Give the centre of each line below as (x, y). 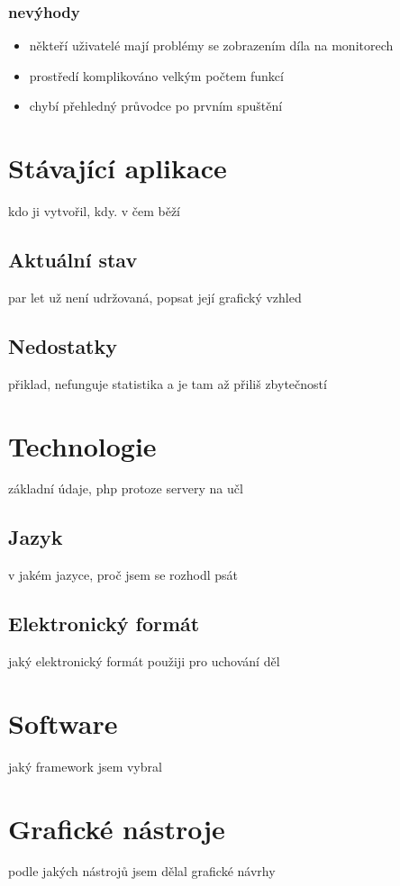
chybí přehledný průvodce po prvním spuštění (156, 106)
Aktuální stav (73, 260)
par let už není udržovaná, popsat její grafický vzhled (155, 297)
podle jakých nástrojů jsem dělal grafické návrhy (142, 871)
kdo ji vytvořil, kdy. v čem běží (95, 211)
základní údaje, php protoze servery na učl (126, 488)
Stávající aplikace (118, 168)
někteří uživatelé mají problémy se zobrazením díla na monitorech (211, 45)
